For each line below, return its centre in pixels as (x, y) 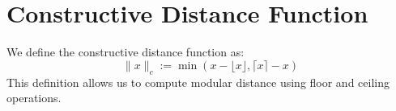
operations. (34, 98)
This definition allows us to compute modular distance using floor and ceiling (198, 82)
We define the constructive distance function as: (126, 52)
